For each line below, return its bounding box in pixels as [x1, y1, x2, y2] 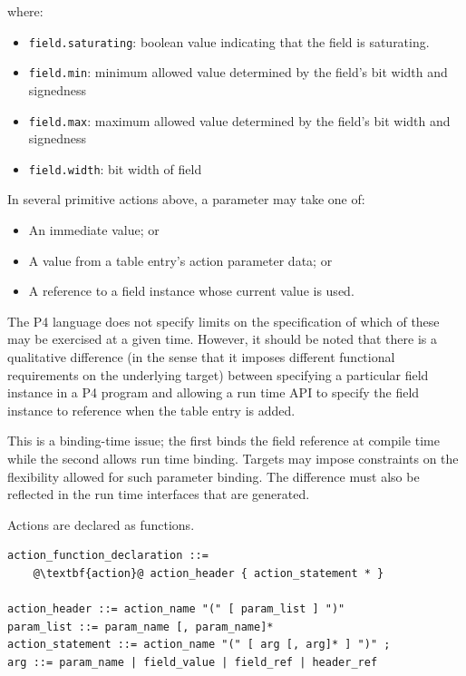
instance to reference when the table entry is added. [7, 400, 296, 419]
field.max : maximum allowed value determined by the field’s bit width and [28, 111, 451, 130]
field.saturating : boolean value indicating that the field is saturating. [28, 32, 430, 51]
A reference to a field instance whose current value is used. [28, 281, 354, 300]
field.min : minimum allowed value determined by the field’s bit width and [28, 63, 448, 82]
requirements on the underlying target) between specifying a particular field [7, 365, 429, 384]
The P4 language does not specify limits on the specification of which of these [7, 311, 440, 330]
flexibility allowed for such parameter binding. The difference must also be [7, 466, 420, 485]
